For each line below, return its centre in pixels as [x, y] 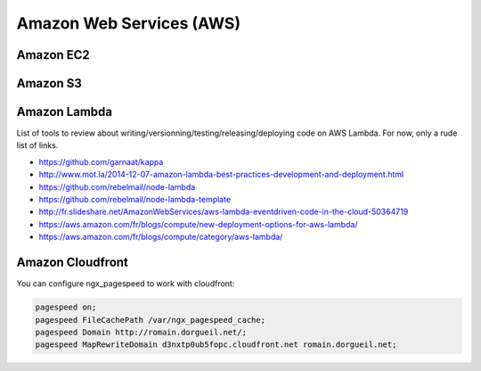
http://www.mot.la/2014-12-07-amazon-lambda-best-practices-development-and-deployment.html [221, 175]
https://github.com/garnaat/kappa [101, 161]
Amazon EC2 [53, 55]
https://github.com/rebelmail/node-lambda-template [135, 200]
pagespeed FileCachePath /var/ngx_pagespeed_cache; [151, 320]
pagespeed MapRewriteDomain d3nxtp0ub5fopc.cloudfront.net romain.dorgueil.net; [216, 345]
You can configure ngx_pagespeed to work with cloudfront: [126, 284]
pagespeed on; [66, 307]
